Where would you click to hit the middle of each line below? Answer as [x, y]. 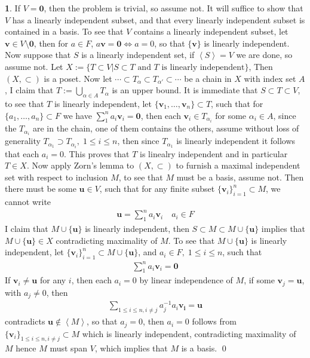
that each [22, 153]
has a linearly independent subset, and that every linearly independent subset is [159, 19]
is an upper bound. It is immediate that [185, 90]
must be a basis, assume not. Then [240, 177]
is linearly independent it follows [236, 141]
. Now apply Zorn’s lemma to [80, 165]
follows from [214, 321]
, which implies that [131, 348]
